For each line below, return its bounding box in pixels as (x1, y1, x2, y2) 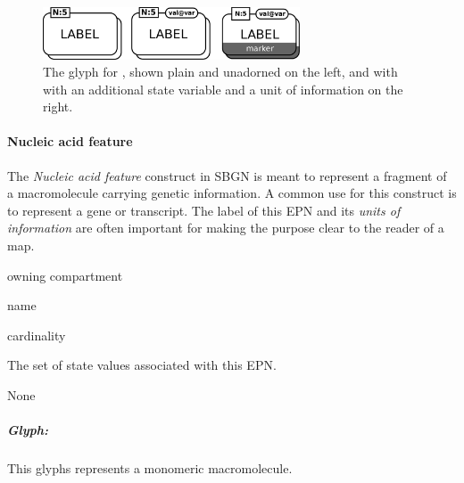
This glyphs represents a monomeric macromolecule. (7, 459, 293, 478)
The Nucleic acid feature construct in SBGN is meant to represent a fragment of (7, 166, 447, 184)
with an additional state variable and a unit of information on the (43, 79, 403, 98)
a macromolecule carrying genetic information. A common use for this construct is (7, 184, 457, 202)
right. (43, 97, 73, 116)
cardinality (7, 325, 66, 344)
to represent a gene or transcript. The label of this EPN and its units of (7, 201, 401, 219)
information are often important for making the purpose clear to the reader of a (7, 218, 444, 237)
